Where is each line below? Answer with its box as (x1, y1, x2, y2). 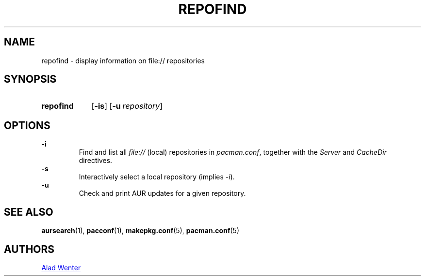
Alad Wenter (41, 263, 81, 272)
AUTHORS (4, 243, 55, 255)
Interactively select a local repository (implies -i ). (79, 173, 235, 181)
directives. (79, 156, 113, 165)
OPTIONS (4, 119, 50, 132)
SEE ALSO (4, 206, 53, 218)
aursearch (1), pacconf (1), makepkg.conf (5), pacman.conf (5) (41, 226, 240, 235)
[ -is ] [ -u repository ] (91, 101, 163, 111)
